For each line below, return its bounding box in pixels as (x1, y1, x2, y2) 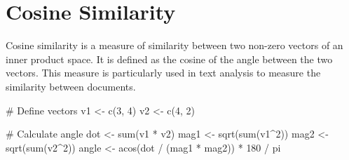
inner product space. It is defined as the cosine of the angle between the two (6, 51, 333, 66)
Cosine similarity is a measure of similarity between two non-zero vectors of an (6, 38, 343, 53)
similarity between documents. (6, 79, 136, 93)
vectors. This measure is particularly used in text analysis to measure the (6, 65, 321, 80)
